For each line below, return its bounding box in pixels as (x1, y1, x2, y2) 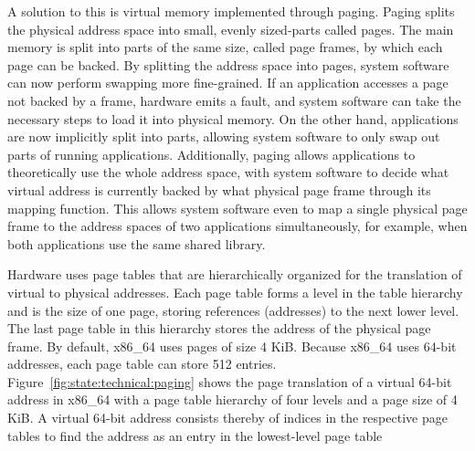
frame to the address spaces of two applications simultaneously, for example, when (7, 216, 468, 236)
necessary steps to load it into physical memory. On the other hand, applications (7, 109, 459, 128)
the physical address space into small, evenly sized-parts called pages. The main (7, 19, 454, 38)
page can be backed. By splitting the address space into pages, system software (7, 55, 449, 74)
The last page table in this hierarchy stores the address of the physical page (7, 319, 431, 338)
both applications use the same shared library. (7, 234, 266, 253)
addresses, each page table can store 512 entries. (7, 354, 277, 373)
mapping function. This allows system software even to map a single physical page (7, 198, 468, 217)
